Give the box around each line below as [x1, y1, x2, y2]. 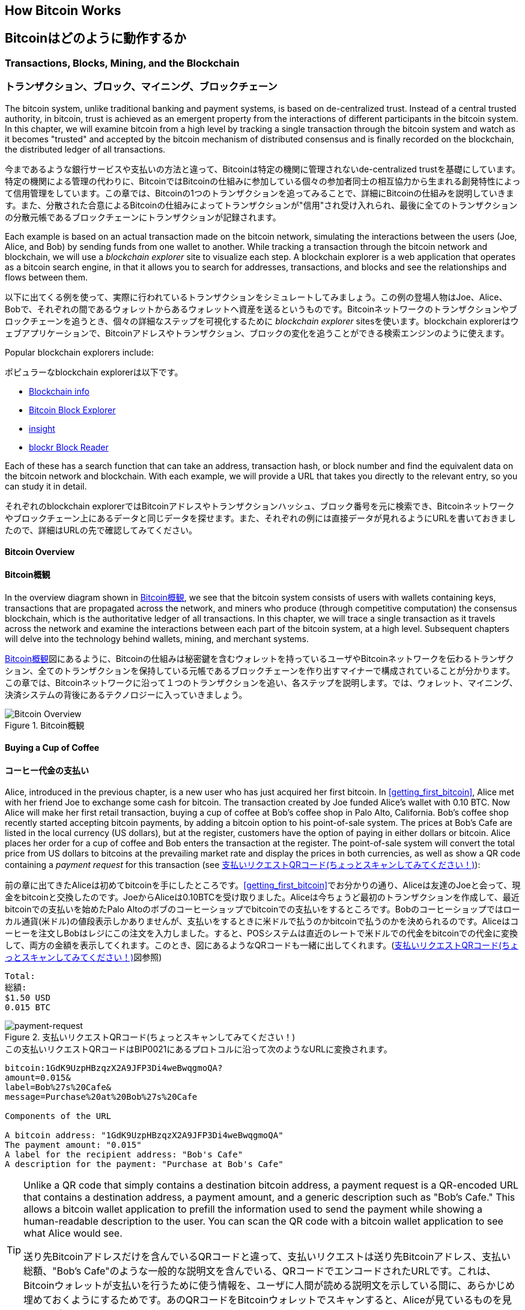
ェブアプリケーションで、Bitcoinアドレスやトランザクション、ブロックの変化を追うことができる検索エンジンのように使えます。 [5, 327, 509, 338]
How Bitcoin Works [5, 3, 121, 18]
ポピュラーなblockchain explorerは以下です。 [5, 366, 183, 377]
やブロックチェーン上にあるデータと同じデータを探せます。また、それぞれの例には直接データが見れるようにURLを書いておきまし [5, 512, 516, 523]
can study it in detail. [5, 481, 87, 491]
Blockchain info [29, 386, 90, 396]
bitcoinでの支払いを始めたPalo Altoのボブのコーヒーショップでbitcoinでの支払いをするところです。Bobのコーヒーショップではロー [5, 904, 520, 915]
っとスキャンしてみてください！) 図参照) [5, 952, 162, 963]
